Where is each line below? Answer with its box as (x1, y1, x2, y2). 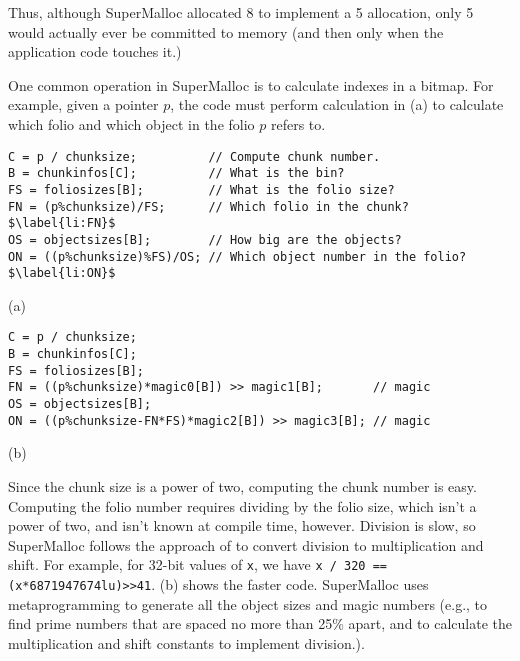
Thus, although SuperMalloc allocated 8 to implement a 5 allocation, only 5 (8, 2, 474, 22)
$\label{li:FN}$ (8, 216, 116, 231)
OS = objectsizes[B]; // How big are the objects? (8, 232, 402, 247)
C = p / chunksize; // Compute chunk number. (8, 149, 381, 164)
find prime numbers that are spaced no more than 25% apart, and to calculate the (8, 613, 512, 634)
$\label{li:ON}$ (8, 266, 116, 281)
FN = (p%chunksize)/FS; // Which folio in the (8, 199, 359, 214)
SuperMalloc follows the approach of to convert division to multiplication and (8, 534, 484, 555)
